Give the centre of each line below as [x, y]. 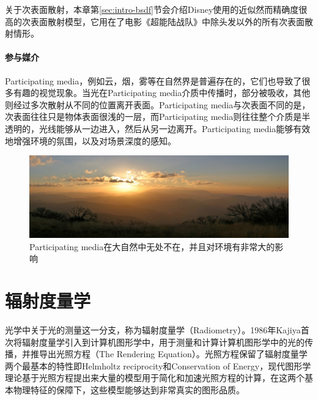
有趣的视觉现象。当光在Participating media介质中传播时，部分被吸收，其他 [162, 93]
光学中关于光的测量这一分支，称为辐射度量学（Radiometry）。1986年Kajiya [153, 330]
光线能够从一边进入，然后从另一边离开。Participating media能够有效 [175, 128]
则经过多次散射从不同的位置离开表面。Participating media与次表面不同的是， [158, 104]
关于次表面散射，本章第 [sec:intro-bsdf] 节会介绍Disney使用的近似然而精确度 [152, 9]
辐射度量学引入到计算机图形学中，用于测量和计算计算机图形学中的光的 [163, 342]
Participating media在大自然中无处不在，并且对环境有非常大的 [152, 246]
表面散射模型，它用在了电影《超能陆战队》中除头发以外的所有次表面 [167, 21]
